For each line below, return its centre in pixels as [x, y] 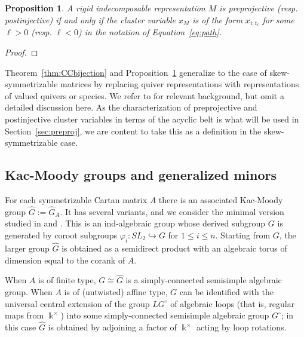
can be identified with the [226, 292]
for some [278, 19]
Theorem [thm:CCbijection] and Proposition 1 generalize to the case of [136, 72]
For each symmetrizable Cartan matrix [76, 200]
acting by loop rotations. [241, 327]
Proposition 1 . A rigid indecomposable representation [105, 8]
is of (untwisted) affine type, [116, 292]
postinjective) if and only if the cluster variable [90, 19]
